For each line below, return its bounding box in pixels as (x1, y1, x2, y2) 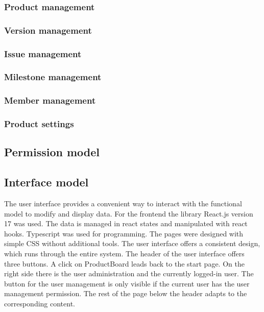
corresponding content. (4, 298, 76, 308)
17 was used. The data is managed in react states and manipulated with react (4, 218, 248, 229)
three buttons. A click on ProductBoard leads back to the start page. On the (4, 258, 245, 269)
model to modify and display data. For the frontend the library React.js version (4, 208, 253, 219)
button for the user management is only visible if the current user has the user (4, 278, 250, 289)
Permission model (4, 144, 100, 160)
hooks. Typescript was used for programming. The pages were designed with (4, 228, 244, 238)
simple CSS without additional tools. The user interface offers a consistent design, (4, 238, 260, 249)
